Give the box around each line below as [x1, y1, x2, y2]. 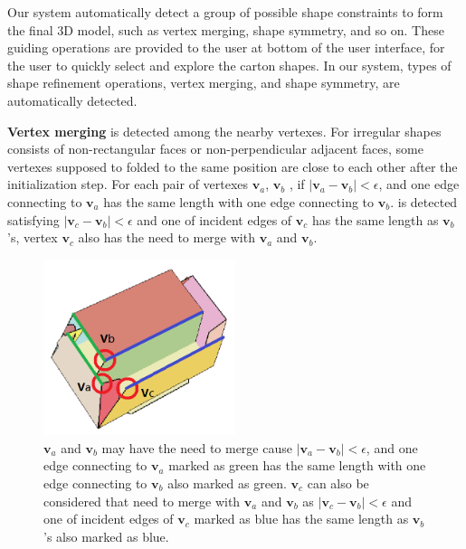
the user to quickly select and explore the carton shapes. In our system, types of [7, 55, 452, 74]
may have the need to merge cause [101, 438, 292, 457]
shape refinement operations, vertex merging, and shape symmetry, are [7, 73, 400, 92]
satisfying [7, 210, 60, 229]
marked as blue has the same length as [194, 509, 409, 528]
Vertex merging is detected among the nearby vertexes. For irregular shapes [7, 121, 442, 140]
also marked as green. [167, 474, 287, 492]
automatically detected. [7, 90, 138, 109]
